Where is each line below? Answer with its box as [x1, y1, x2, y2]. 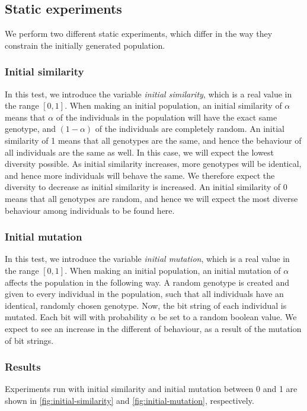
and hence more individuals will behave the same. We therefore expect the [5, 169, 275, 181]
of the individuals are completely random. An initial [95, 122, 284, 135]
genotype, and [5, 122, 56, 135]
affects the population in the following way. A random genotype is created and [5, 276, 290, 288]
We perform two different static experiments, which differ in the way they [5, 27, 273, 40]
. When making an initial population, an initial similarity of [65, 99, 282, 112]
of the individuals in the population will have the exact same [56, 110, 277, 123]
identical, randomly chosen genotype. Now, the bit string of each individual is [5, 299, 287, 311]
